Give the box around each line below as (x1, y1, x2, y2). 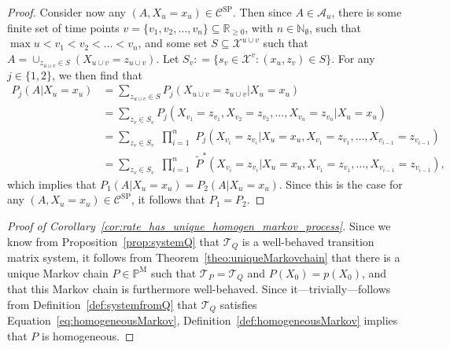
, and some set (138, 35, 208, 51)
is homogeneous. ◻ (42, 327, 135, 343)
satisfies (219, 296, 257, 312)
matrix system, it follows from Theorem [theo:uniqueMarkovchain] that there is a (7, 249, 400, 266)
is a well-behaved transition (242, 233, 374, 249)
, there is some (331, 4, 402, 20)
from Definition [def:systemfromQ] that (7, 296, 197, 312)
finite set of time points (7, 19, 120, 35)
